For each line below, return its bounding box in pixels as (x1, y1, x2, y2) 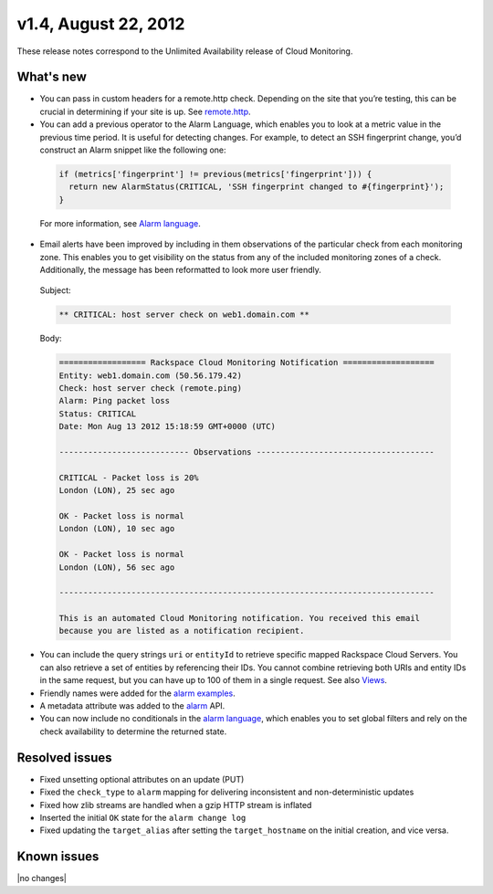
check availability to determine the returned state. (39, 726, 227, 737)
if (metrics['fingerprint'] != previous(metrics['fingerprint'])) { (58, 169, 372, 179)
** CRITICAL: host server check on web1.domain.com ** (58, 310, 309, 320)
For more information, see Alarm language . (39, 217, 201, 228)
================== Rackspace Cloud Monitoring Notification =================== (58, 357, 435, 368)
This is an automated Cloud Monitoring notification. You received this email (58, 613, 420, 624)
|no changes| (16, 873, 68, 884)
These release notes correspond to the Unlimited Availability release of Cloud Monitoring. (16, 46, 353, 57)
